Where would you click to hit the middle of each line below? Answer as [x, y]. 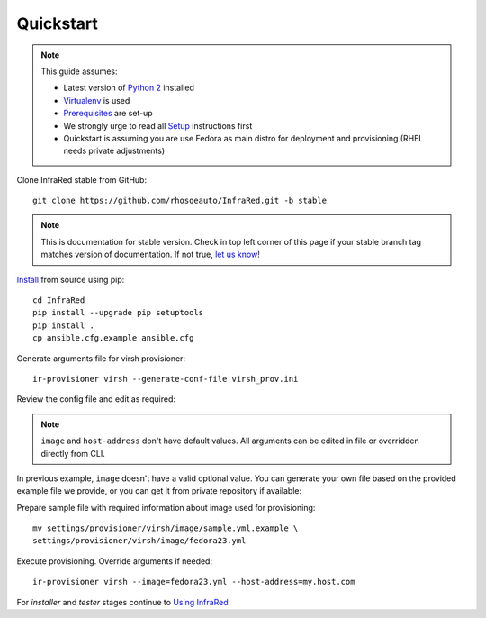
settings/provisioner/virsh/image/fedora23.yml [139, 541]
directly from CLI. [73, 453]
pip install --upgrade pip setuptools [118, 313]
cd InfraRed [59, 300]
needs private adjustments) [114, 151]
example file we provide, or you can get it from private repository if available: [159, 491]
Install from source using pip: [71, 279]
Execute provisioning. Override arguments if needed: [115, 561]
